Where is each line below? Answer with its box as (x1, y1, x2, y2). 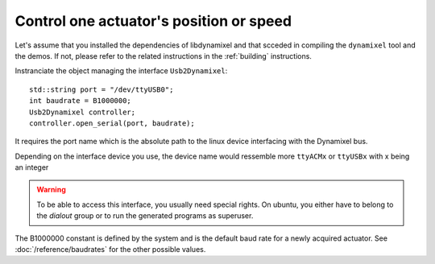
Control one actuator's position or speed (14, 12, 292, 30)
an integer (14, 163, 49, 172)
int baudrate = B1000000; (29, 97, 132, 105)
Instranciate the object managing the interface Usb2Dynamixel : (14, 66, 228, 76)
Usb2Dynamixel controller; (29, 107, 136, 117)
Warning (36, 185, 66, 195)
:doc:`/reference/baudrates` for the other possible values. (14, 245, 206, 254)
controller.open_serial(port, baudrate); (29, 118, 195, 128)
